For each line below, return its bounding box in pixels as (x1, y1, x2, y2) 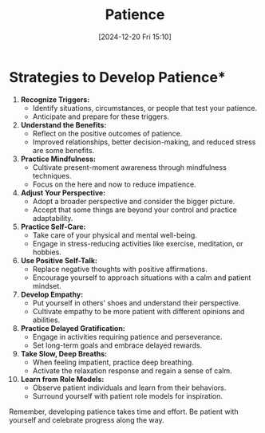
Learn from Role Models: (20, 374, 105, 384)
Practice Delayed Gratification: (20, 323, 126, 333)
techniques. (32, 171, 72, 180)
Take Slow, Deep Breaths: (20, 348, 108, 358)
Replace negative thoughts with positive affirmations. (32, 264, 208, 274)
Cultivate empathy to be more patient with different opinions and (32, 306, 245, 316)
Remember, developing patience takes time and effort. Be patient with (9, 407, 239, 416)
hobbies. (32, 247, 62, 257)
